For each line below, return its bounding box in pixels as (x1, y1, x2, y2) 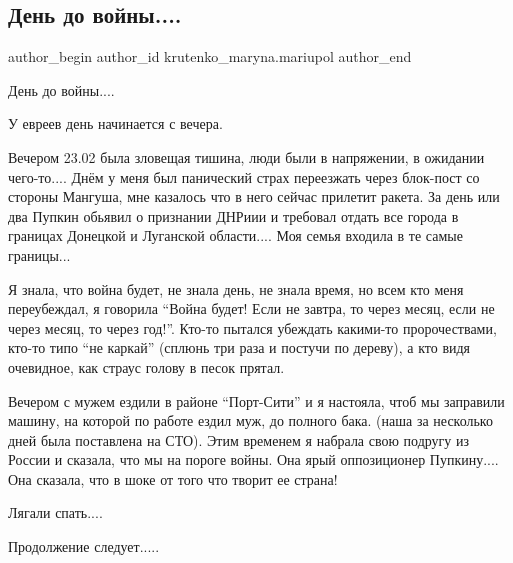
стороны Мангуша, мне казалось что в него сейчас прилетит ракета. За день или (8, 186, 500, 207)
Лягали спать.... (8, 502, 103, 523)
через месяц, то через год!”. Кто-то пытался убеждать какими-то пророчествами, (8, 317, 497, 338)
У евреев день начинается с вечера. (8, 113, 223, 134)
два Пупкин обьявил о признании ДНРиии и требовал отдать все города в (8, 205, 459, 226)
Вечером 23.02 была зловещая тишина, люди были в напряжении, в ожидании (8, 146, 485, 167)
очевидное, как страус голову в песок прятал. (8, 356, 285, 377)
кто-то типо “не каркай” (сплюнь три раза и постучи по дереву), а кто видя (8, 337, 471, 358)
